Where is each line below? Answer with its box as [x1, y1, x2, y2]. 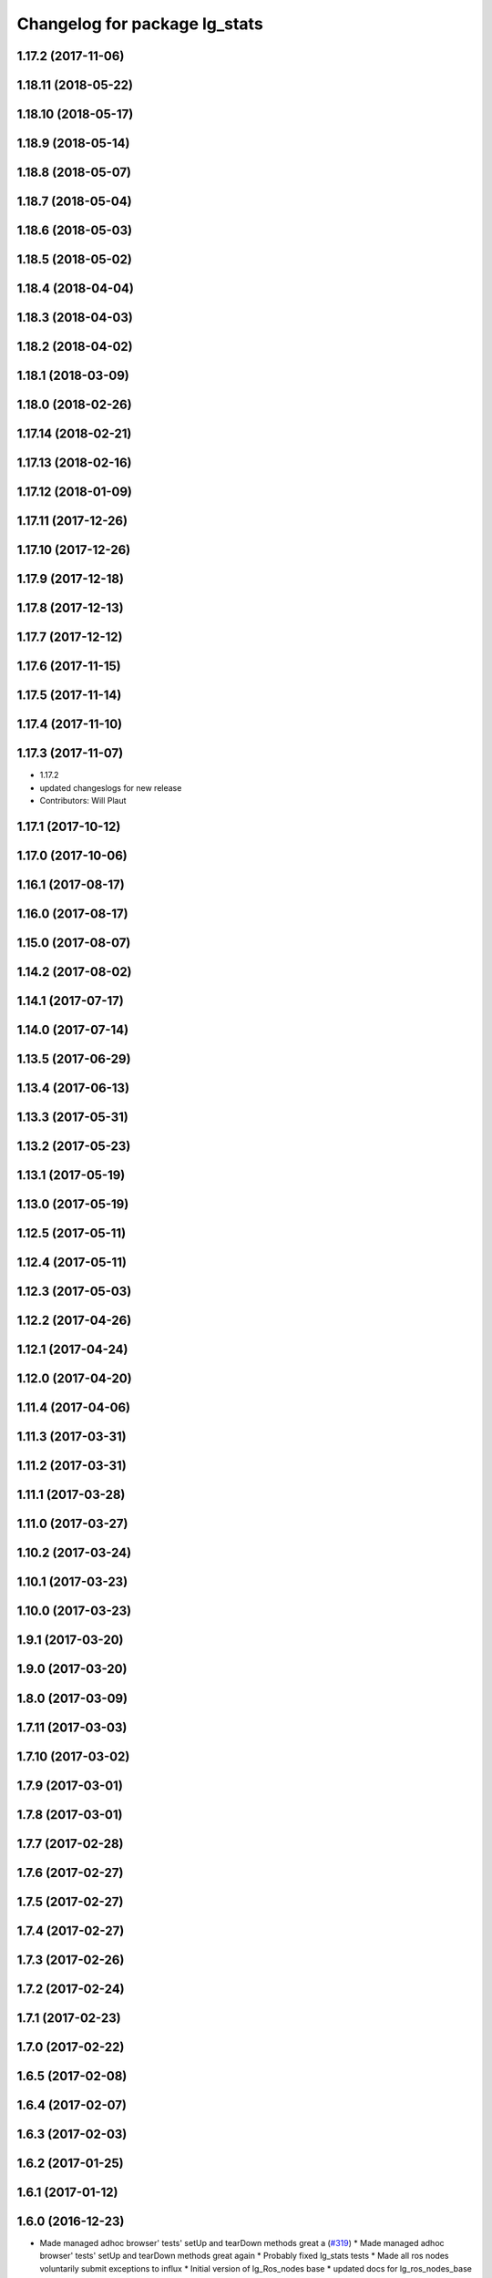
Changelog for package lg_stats [16, 14, 263, 34]
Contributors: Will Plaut [39, 795, 127, 806]
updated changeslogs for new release [39, 782, 182, 793]
